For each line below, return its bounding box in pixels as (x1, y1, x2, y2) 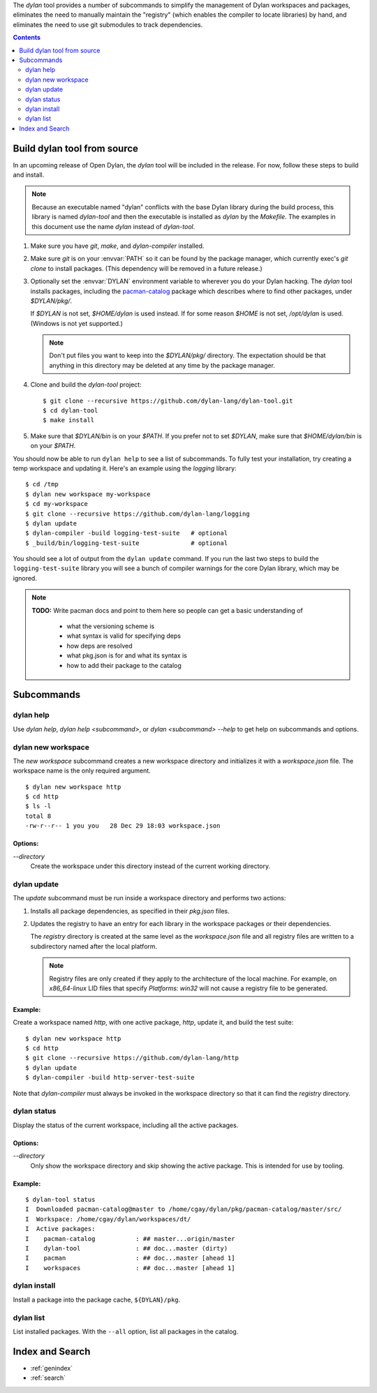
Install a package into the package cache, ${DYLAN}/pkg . (13, 1295, 181, 1304)
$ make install (43, 416, 95, 424)
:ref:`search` (30, 1373, 66, 1382)
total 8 (25, 812, 52, 820)
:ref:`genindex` (30, 1364, 73, 1372)
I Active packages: (25, 1225, 96, 1233)
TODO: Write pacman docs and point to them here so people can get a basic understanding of (31, 606, 303, 614)
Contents (13, 33, 41, 42)
